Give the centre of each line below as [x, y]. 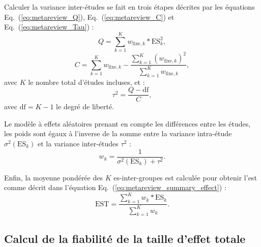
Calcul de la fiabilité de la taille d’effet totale [125, 238]
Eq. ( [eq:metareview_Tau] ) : [49, 27]
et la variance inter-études [78, 144]
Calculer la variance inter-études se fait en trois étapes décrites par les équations [129, 7]
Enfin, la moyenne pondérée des [53, 177]
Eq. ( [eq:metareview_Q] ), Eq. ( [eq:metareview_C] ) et [89, 17]
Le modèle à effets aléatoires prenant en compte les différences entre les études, [127, 123]
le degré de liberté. [85, 106]
